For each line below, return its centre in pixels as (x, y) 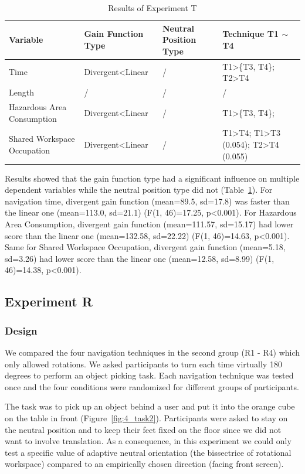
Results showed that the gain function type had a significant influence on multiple (152, 178)
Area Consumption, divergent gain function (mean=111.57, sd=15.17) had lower (149, 224)
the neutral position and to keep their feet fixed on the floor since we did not (143, 429)
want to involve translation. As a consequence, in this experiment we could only (148, 441)
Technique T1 (251, 34)
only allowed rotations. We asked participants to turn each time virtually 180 (143, 364)
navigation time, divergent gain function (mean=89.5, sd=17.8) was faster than (147, 201)
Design (21, 330)
